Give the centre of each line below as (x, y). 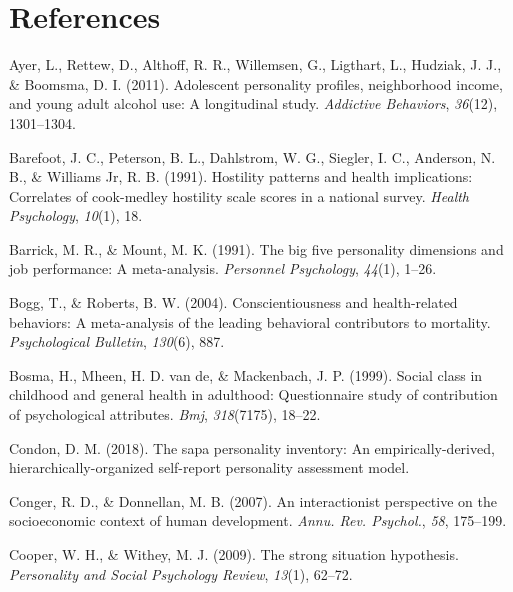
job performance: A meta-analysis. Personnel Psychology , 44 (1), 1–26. (223, 268)
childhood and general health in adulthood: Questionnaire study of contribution (253, 394)
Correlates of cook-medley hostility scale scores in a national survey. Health (239, 195)
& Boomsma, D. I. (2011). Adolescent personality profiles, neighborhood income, (256, 83)
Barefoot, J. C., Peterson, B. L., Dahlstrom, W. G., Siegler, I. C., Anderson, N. (252, 156)
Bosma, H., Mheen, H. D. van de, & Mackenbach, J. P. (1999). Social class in (246, 374)
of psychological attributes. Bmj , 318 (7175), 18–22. (165, 414)
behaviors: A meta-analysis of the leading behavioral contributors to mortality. (250, 321)
